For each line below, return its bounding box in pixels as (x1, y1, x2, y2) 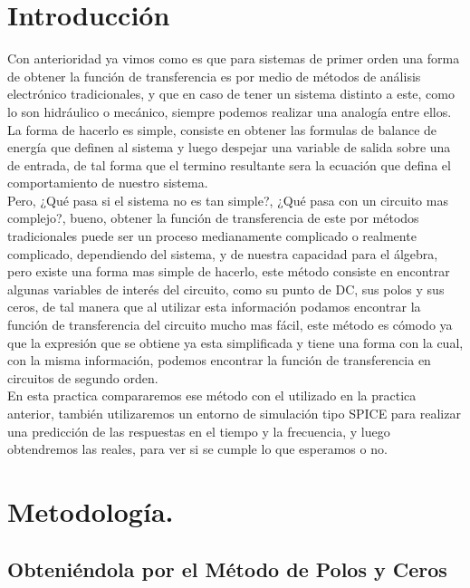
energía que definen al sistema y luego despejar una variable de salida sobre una (7, 138, 451, 157)
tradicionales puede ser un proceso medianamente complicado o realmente (7, 227, 417, 246)
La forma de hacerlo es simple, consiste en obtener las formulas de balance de (7, 120, 437, 139)
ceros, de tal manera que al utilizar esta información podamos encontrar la (7, 297, 421, 316)
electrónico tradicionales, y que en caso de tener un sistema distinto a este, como (7, 84, 456, 103)
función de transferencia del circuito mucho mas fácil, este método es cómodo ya (7, 315, 453, 334)
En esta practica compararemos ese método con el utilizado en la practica (7, 386, 417, 405)
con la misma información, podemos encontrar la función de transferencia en (7, 351, 431, 370)
